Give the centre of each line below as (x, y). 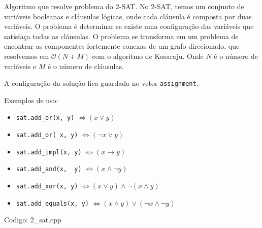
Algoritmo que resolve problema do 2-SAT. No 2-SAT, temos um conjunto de (124, 6)
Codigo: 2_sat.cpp (33, 220)
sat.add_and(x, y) (49, 169)
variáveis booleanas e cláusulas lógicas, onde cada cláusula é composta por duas (128, 16)
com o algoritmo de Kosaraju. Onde (148, 56)
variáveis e (20, 66)
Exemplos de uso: (31, 100)
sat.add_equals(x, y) (52, 203)
